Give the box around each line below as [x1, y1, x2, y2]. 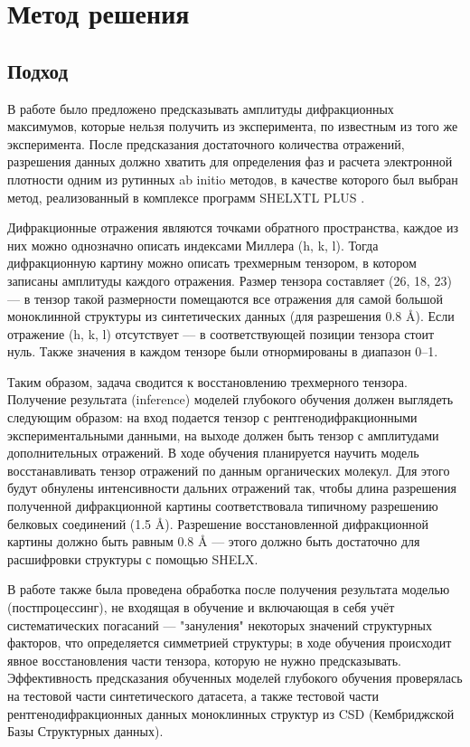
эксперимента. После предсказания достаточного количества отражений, [7, 134, 405, 153]
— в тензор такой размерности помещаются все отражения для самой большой [7, 288, 444, 307]
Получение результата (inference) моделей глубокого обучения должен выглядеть [7, 390, 454, 409]
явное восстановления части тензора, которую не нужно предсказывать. [7, 650, 401, 669]
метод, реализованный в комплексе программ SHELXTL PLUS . [7, 187, 365, 206]
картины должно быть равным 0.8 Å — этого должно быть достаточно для [7, 532, 420, 551]
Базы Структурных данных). [7, 722, 164, 741]
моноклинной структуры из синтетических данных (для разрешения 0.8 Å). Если [7, 307, 455, 326]
